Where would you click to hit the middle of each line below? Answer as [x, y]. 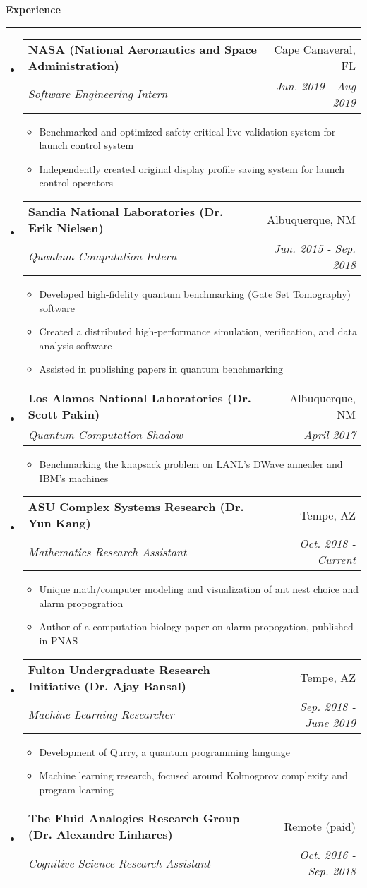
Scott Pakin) [64, 414]
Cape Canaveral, [315, 49]
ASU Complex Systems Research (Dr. [136, 507]
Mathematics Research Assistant [107, 551]
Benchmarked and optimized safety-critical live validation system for [187, 131]
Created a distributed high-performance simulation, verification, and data [198, 331]
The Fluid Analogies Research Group [134, 818]
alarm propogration [81, 602]
